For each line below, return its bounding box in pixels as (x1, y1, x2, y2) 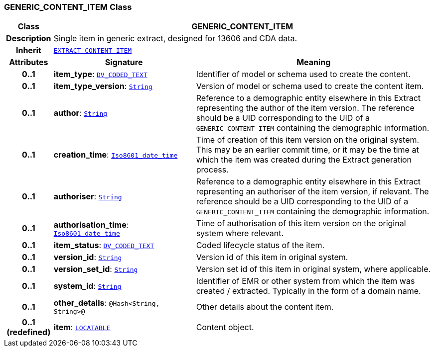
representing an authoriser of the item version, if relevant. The (196, 186, 429, 197)
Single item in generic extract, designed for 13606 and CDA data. (53, 33, 297, 44)
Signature (105, 57, 143, 68)
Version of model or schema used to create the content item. (196, 81, 424, 91)
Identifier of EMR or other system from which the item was (196, 276, 415, 286)
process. (196, 165, 229, 175)
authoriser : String (53, 191, 122, 202)
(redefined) (6, 327, 51, 338)
